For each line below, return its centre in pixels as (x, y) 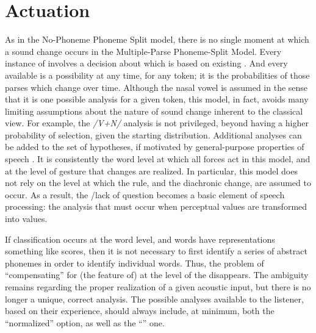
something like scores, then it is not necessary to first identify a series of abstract (156, 251)
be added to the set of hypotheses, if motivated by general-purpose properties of (155, 147)
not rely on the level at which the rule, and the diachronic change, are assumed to (158, 183)
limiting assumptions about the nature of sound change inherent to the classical (154, 111)
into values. (26, 219)
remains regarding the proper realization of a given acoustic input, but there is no (158, 287)
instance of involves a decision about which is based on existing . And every (146, 63)
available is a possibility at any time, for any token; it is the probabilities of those (157, 75)
